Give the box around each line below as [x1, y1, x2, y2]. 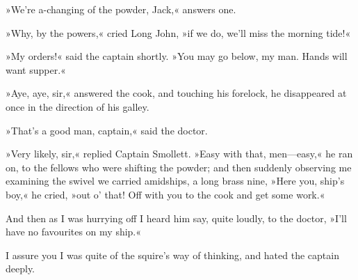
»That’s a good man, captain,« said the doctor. [6, 123, 208, 137]
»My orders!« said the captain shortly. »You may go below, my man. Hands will [6, 49, 348, 63]
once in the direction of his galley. [6, 99, 149, 114]
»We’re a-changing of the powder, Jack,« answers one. [6, 2, 236, 16]
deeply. [6, 261, 35, 276]
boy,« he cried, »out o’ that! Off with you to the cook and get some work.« [6, 187, 325, 201]
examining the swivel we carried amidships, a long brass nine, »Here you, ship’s [6, 173, 345, 188]
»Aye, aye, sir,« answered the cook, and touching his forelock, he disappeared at [6, 86, 347, 100]
